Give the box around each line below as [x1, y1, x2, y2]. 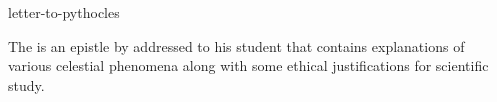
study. [8, 74, 45, 95]
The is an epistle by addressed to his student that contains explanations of [8, 35, 465, 56]
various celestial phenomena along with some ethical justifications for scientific [8, 55, 489, 76]
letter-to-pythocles [8, 2, 120, 22]
